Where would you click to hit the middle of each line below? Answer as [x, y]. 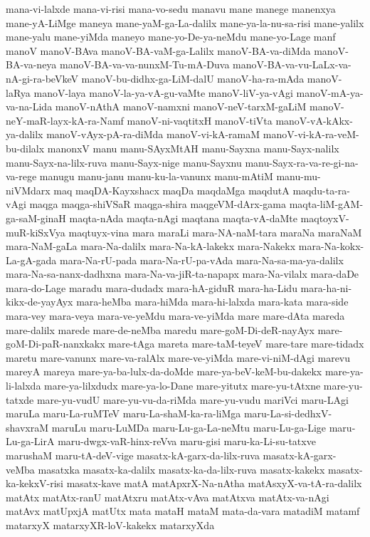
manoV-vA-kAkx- [314, 120]
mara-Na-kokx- [331, 246]
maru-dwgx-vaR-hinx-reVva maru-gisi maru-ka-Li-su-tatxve [187, 441]
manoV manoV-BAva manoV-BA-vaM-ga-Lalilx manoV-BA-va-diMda [158, 50]
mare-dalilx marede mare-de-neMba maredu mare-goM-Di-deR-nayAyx [160, 329]
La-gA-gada [31, 260]
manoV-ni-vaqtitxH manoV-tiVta [200, 120]
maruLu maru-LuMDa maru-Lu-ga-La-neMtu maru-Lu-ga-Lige [189, 427]
